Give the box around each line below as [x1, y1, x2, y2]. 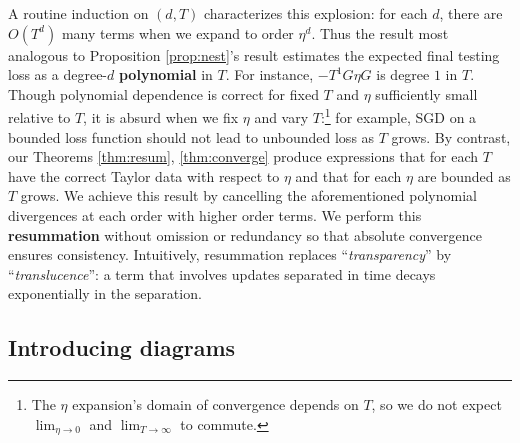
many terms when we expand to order [61, 22, 294, 43]
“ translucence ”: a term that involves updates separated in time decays [8, 263, 436, 284]
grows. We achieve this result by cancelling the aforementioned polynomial [20, 185, 477, 206]
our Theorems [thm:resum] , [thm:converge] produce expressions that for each [8, 146, 479, 167]
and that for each [295, 165, 402, 186]
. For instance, [225, 64, 314, 85]
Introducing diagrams [8, 332, 236, 363]
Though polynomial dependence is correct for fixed [8, 83, 319, 104]
